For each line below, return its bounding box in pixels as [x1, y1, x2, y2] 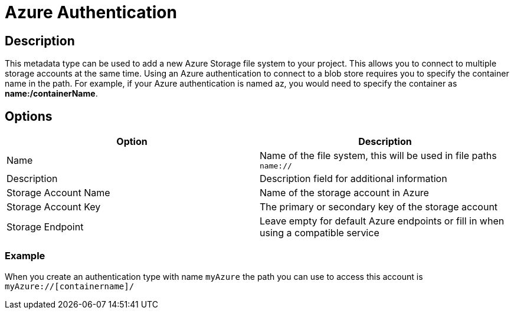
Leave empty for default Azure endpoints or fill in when [260, 215, 505, 227]
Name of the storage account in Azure [260, 187, 429, 199]
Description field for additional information [260, 173, 447, 185]
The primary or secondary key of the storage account [260, 201, 498, 213]
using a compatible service [260, 227, 379, 239]
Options [5, 108, 53, 124]
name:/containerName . [5, 88, 98, 99]
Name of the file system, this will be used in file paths [260, 150, 497, 162]
